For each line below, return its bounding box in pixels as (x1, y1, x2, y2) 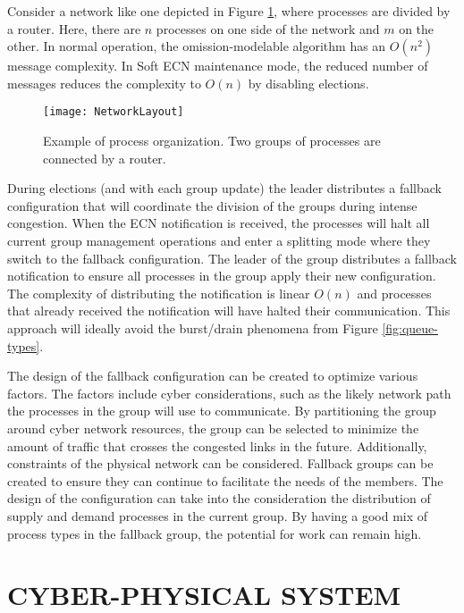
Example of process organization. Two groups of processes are (43, 131, 381, 150)
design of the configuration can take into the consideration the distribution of (7, 489, 431, 508)
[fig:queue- (382, 318, 438, 337)
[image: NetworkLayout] (43, 105, 184, 119)
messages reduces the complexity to (7, 73, 201, 92)
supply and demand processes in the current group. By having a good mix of (7, 506, 428, 525)
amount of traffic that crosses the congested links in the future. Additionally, (7, 436, 427, 455)
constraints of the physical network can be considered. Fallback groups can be (7, 454, 434, 473)
